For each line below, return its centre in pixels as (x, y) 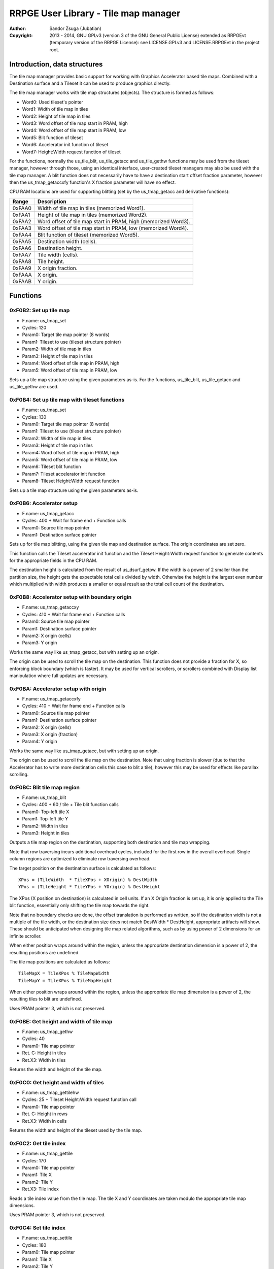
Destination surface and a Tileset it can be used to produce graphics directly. (90, 83)
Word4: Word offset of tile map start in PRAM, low (74, 130)
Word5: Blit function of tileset (53, 138)
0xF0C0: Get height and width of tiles (57, 1082)
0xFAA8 (22, 261)
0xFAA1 (21, 215)
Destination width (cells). (67, 241)
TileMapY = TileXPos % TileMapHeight (65, 980)
